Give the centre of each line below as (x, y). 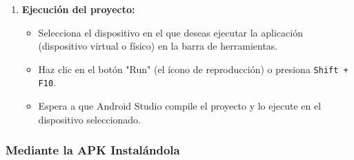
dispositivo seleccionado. (89, 119)
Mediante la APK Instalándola (93, 150)
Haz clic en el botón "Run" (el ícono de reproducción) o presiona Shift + (193, 69)
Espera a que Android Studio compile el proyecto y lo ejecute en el (180, 106)
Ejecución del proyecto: (78, 9)
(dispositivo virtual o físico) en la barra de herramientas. (158, 46)
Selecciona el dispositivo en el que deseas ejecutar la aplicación (170, 32)
